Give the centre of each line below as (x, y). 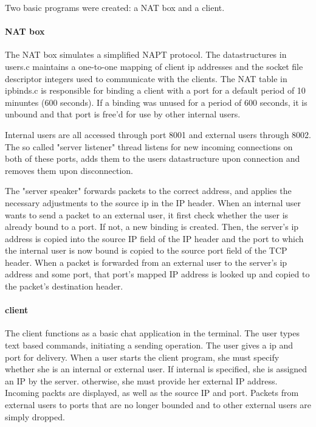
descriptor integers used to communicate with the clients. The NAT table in (146, 78)
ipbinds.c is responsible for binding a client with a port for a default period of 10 (155, 90)
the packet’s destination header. (64, 286)
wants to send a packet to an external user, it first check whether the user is (147, 214)
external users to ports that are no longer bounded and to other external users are (158, 405)
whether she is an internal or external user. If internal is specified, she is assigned (156, 369)
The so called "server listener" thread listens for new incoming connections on (149, 146)
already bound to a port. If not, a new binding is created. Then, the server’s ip (152, 227)
